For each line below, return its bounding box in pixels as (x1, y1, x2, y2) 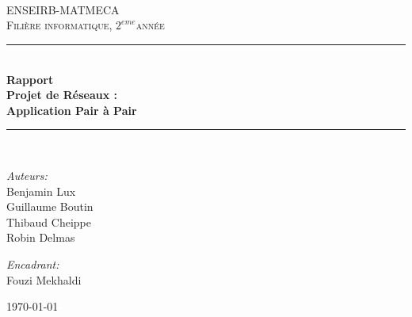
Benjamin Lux (6, 182, 76, 199)
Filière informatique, (6, 17, 113, 33)
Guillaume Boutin (6, 198, 93, 215)
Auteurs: (6, 166, 48, 183)
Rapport (6, 71, 54, 87)
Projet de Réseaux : (6, 86, 118, 103)
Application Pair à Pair (6, 101, 137, 118)
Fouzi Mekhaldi (6, 271, 82, 288)
